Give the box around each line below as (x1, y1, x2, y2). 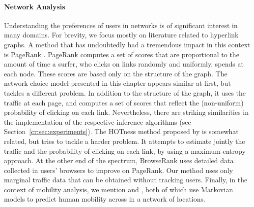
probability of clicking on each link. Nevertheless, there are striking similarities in (4, 107, 249, 117)
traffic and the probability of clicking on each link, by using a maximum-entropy (4, 145, 246, 156)
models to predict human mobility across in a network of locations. (4, 194, 205, 204)
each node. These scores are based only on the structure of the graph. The (4, 68, 227, 78)
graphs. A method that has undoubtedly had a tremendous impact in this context (4, 39, 251, 49)
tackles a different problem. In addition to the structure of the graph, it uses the (4, 87, 246, 98)
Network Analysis (4, 1, 65, 11)
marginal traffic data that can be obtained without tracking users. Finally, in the (4, 174, 248, 185)
